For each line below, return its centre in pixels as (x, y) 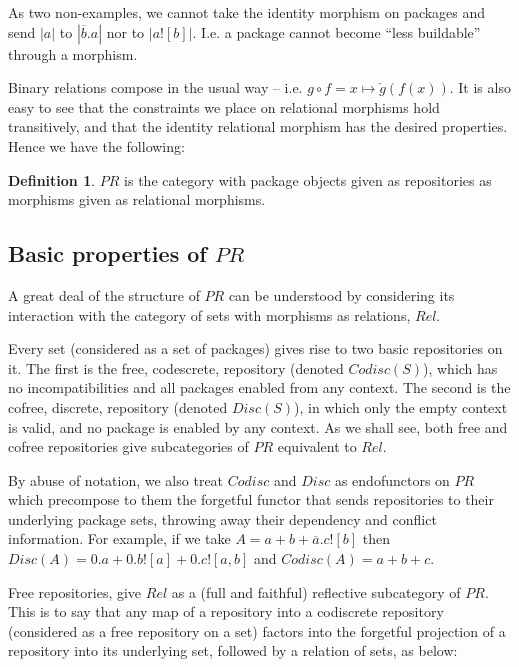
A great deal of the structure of (104, 294)
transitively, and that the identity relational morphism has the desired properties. (258, 126)
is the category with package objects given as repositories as (308, 179)
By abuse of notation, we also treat (116, 479)
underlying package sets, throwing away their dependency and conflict (222, 518)
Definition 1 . (52, 179)
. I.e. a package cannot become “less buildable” (336, 31)
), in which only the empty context (401, 406)
